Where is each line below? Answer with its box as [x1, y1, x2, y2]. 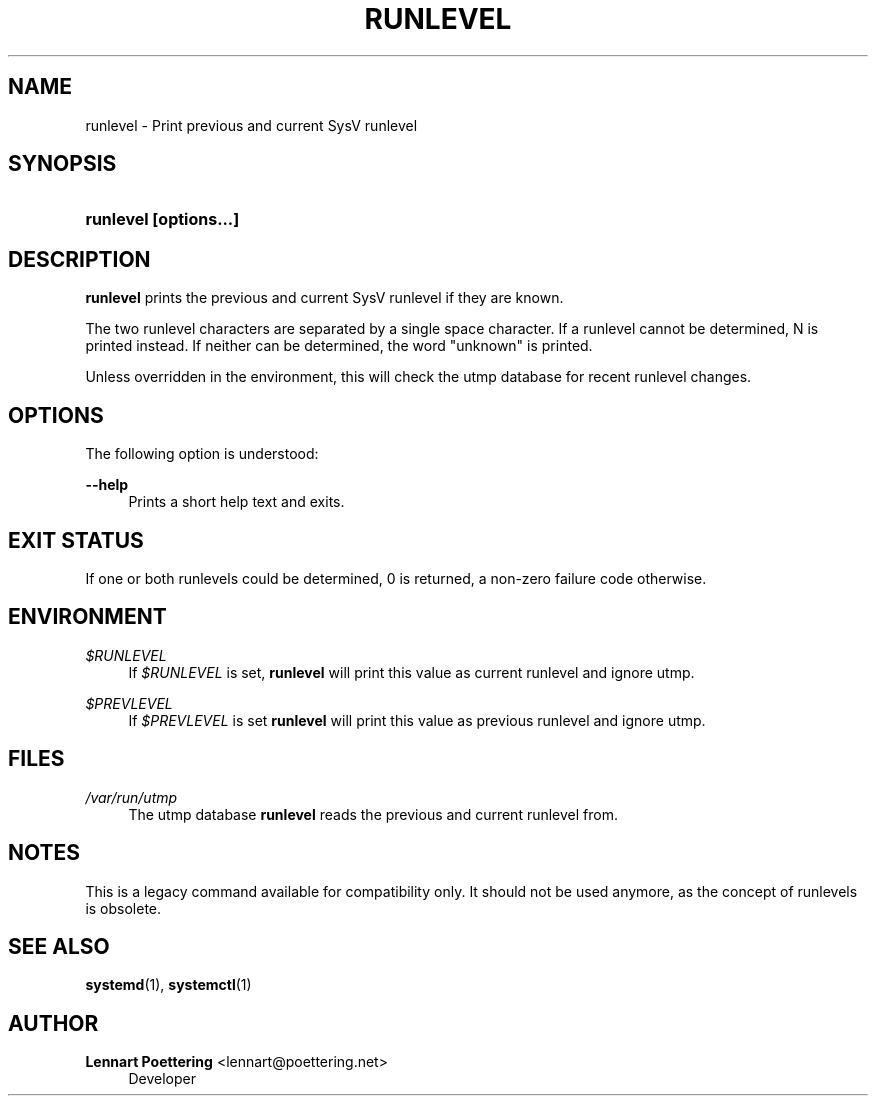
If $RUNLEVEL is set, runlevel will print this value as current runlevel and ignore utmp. [128, 663, 695, 681]
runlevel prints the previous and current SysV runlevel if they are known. [85, 289, 564, 307]
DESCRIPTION [8, 246, 151, 272]
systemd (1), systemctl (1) [85, 976, 252, 994]
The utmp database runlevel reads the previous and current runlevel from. [128, 805, 618, 823]
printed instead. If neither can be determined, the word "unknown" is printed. [85, 337, 593, 355]
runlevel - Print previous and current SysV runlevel [85, 116, 418, 134]
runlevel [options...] [85, 209, 240, 230]
